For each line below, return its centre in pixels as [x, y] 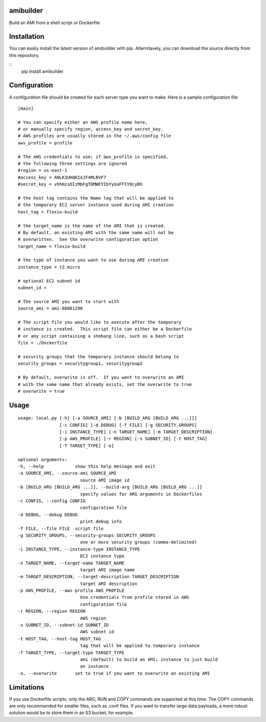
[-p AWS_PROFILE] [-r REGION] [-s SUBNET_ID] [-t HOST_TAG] [133, 439]
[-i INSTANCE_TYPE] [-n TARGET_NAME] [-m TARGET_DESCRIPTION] [136, 432]
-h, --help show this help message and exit [87, 466]
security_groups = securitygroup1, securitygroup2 [80, 364]
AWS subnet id [97, 632]
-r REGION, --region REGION [52, 611]
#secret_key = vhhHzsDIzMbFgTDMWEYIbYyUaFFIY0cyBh [80, 184]
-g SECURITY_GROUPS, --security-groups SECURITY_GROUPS [87, 535]
